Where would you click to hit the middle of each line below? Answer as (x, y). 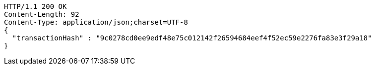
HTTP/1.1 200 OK (35, 6)
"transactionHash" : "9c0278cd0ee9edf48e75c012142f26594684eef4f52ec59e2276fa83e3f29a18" (192, 38)
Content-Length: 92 (42, 14)
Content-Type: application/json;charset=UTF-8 (96, 22)
